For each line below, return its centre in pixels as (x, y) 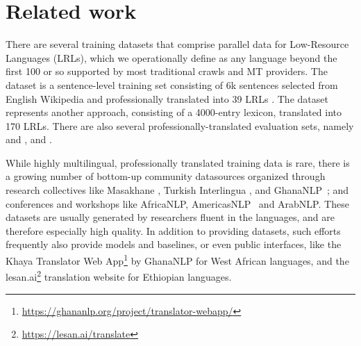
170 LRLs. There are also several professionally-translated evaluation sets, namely (180, 125)
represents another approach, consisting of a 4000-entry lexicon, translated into (174, 112)
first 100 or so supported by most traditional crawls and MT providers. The (167, 71)
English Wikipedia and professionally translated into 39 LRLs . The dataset (167, 98)
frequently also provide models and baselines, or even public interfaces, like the (174, 244)
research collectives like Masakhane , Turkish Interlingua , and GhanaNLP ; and (177, 190)
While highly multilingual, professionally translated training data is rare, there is (178, 162)
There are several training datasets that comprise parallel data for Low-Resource (177, 44)
